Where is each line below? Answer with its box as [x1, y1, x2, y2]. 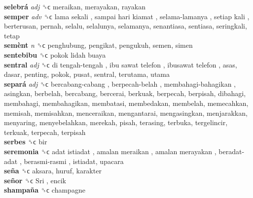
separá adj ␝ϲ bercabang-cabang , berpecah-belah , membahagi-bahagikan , [4, 78, 236, 89]
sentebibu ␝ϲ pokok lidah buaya [4, 49, 106, 60]
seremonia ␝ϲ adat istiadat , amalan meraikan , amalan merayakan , [4, 146, 217, 156]
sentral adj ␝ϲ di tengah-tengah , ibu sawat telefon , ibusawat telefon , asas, [4, 59, 237, 69]
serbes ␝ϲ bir [4, 136, 47, 147]
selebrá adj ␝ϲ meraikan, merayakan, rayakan [4, 1, 145, 11]
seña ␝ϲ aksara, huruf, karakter [4, 165, 102, 176]
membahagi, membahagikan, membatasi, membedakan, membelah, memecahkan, [4, 98, 249, 108]
